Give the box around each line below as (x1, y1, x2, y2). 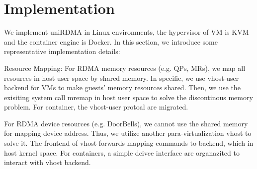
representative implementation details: (4, 46, 120, 56)
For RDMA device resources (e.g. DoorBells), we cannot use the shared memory (4, 118, 248, 128)
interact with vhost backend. (4, 157, 91, 168)
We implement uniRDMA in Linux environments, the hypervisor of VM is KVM (4, 27, 249, 37)
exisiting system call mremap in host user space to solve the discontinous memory (4, 92, 253, 102)
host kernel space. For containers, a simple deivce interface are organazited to (4, 147, 240, 158)
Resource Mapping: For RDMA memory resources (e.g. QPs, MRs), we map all (4, 62, 246, 73)
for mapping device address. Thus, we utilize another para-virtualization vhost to (4, 128, 252, 138)
